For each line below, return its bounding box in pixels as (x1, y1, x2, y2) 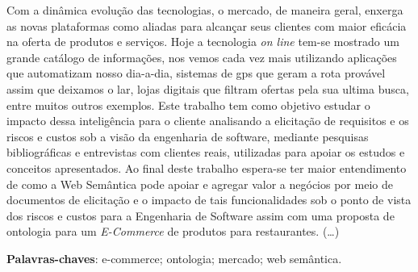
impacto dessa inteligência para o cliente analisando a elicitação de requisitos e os (6, 112, 409, 129)
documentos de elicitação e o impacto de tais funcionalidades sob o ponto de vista (6, 191, 412, 208)
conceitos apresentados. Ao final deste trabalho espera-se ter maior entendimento (6, 159, 407, 176)
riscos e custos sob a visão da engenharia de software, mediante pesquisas (6, 128, 369, 144)
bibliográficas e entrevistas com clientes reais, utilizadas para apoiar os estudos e (6, 144, 405, 161)
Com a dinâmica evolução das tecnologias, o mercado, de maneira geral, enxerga (6, 2, 403, 18)
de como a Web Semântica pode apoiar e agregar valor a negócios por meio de (6, 175, 393, 192)
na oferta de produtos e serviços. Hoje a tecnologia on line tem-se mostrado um (6, 33, 399, 50)
